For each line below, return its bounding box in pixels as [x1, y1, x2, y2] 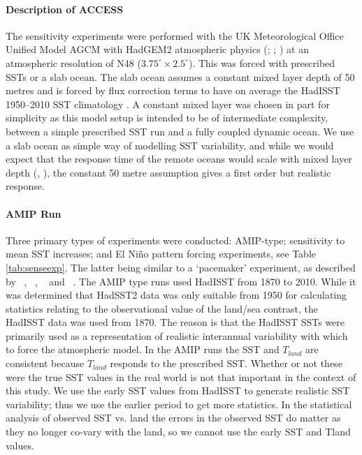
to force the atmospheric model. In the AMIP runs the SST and [6, 342, 280, 357]
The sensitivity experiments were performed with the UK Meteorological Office [6, 28, 344, 43]
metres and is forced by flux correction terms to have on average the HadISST [6, 83, 340, 98]
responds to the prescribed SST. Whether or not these [110, 356, 342, 371]
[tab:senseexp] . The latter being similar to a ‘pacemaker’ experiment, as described [6, 260, 356, 274]
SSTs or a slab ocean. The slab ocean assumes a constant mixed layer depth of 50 [6, 69, 355, 84]
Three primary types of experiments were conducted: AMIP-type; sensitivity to [6, 232, 345, 247]
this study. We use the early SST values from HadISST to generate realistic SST [6, 383, 350, 398]
